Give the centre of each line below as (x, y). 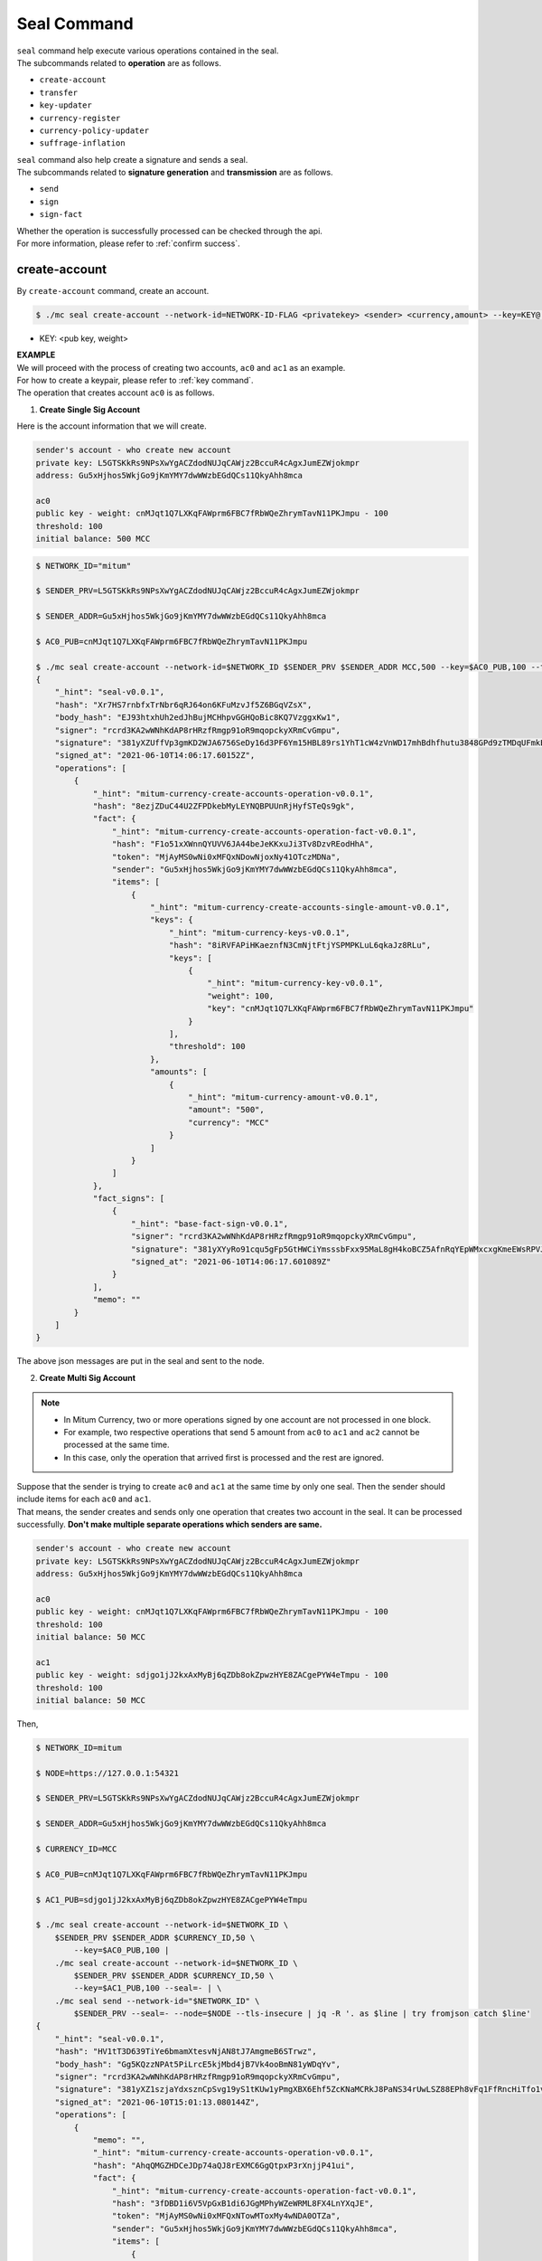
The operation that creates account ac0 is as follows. (116, 393)
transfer (59, 92)
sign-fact (61, 214)
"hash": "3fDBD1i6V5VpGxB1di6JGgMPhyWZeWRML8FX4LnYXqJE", (243, 2203)
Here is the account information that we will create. (112, 426)
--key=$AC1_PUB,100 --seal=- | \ (148, 1988)
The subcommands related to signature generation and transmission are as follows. (175, 173)
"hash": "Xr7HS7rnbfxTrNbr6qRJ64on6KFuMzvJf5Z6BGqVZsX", (183, 705)
